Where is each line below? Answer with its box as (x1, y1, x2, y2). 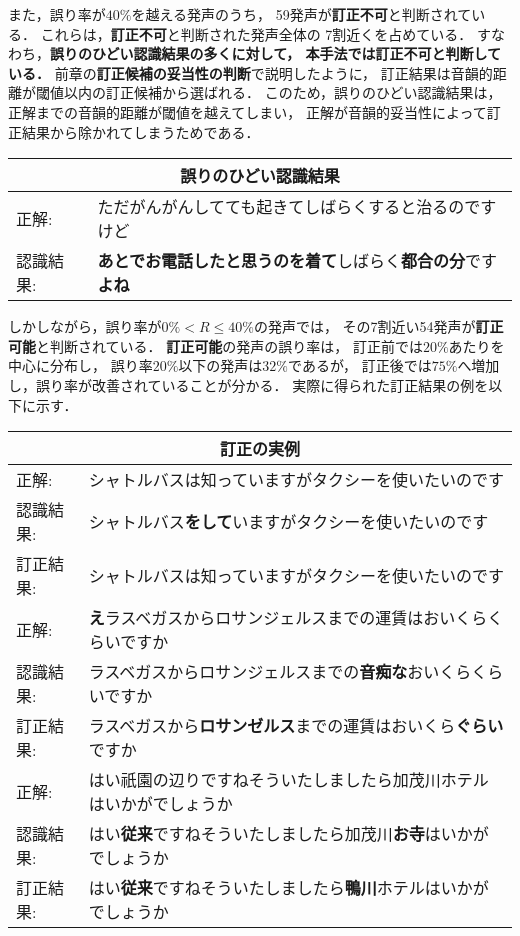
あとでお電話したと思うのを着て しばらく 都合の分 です (97, 249, 498, 273)
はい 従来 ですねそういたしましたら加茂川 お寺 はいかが (88, 822, 489, 846)
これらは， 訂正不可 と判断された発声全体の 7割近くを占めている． (40, 23, 473, 44)
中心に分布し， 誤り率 (8, 355, 153, 376)
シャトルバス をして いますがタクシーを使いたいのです (88, 510, 489, 534)
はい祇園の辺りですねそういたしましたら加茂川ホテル (88, 768, 489, 792)
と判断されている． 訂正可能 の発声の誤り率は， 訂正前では (36, 335, 423, 356)
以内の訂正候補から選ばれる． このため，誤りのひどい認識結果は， (63, 82, 502, 103)
